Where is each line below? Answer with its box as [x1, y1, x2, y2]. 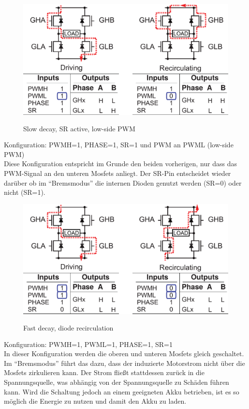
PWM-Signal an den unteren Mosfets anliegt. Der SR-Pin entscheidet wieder [4, 168, 231, 178]
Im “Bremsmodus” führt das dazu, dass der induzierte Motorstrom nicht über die [4, 358, 245, 368]
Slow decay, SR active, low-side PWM [23, 123, 135, 133]
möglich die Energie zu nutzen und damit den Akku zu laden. [4, 396, 187, 406]
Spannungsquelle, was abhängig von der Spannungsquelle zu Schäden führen [4, 377, 229, 387]
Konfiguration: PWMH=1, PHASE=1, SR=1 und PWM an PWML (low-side [4, 140, 234, 150]
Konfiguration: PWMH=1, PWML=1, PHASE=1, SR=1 [4, 339, 173, 349]
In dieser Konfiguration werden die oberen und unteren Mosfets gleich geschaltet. [4, 348, 244, 359]
